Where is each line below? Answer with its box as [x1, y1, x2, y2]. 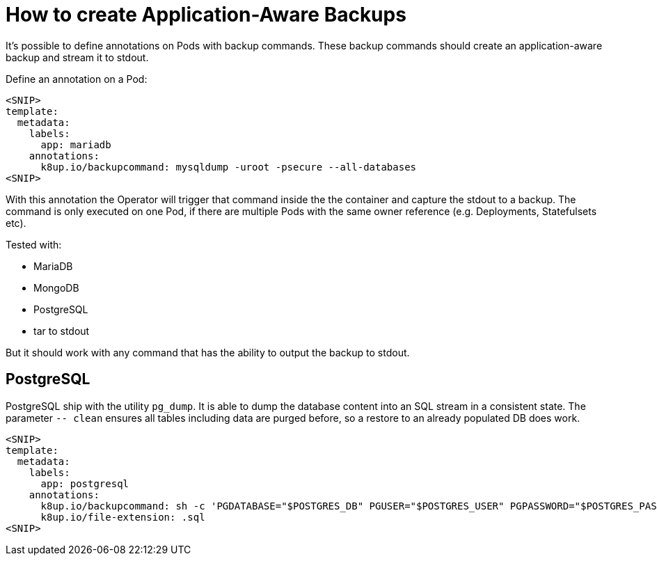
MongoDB [33, 281, 79, 294]
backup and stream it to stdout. [6, 51, 149, 63]
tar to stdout [33, 324, 90, 337]
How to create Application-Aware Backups [6, 3, 406, 26]
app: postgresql [40, 477, 129, 489]
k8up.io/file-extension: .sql [40, 511, 205, 523]
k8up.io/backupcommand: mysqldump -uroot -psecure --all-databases [40, 161, 417, 173]
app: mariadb [40, 139, 111, 150]
